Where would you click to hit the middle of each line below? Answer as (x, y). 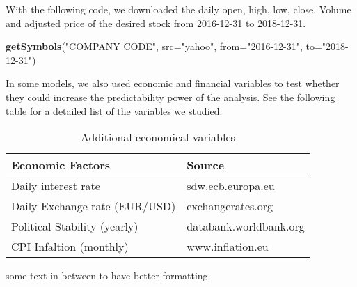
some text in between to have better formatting (107, 276)
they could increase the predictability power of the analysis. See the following (170, 96)
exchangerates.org (230, 206)
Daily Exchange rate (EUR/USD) (94, 206)
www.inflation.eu (228, 247)
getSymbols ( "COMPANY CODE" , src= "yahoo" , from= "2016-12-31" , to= (164, 46)
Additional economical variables (158, 137)
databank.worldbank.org (246, 226)
